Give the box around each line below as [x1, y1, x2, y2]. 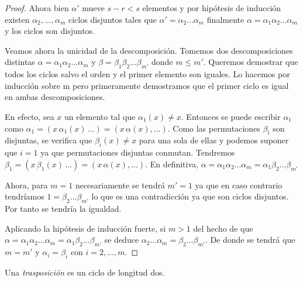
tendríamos [5, 190, 44, 202]
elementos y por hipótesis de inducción [142, 2, 281, 13]
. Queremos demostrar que [203, 56, 298, 68]
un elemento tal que [64, 110, 136, 122]
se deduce [104, 233, 139, 246]
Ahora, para [5, 178, 48, 191]
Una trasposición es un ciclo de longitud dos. [5, 266, 165, 278]
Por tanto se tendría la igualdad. [5, 202, 122, 215]
